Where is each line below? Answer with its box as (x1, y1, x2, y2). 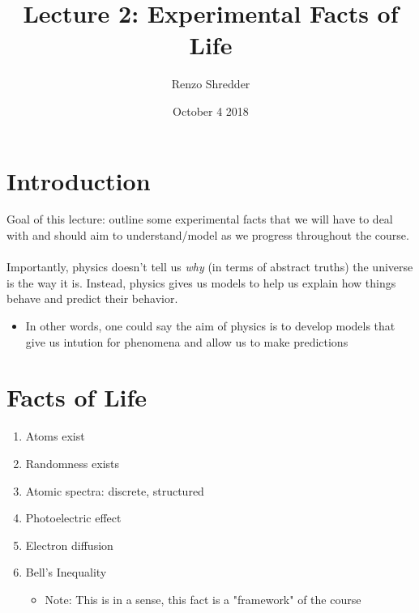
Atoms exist (25, 428, 85, 445)
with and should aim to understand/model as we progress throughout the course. (6, 227, 409, 244)
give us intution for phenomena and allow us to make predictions (25, 333, 348, 350)
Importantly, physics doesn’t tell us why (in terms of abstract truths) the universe (6, 258, 413, 275)
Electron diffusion (25, 536, 113, 553)
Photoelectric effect (25, 509, 122, 526)
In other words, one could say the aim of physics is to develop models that (25, 317, 395, 334)
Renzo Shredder (171, 75, 250, 92)
